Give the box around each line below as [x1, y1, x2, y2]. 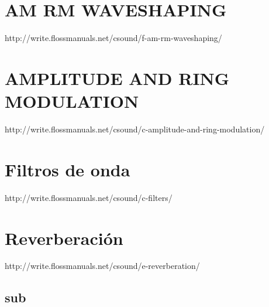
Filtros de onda [5, 157, 130, 181]
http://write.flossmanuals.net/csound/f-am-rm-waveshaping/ [5, 32, 222, 44]
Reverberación [5, 226, 123, 250]
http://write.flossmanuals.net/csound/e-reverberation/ [5, 260, 200, 272]
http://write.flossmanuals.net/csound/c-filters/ [5, 191, 173, 203]
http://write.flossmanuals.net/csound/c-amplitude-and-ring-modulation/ [5, 123, 265, 135]
